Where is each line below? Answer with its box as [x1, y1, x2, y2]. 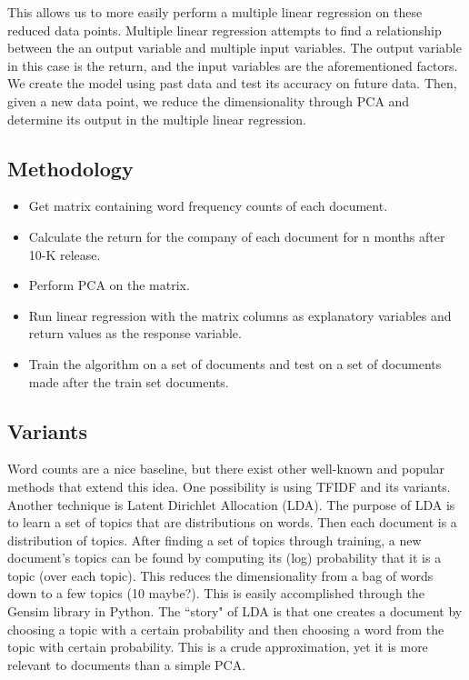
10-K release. [28, 245, 101, 264]
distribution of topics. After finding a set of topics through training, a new [7, 530, 422, 549]
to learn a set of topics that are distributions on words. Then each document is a [7, 513, 457, 532]
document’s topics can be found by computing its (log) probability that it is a [7, 548, 442, 567]
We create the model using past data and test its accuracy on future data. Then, [7, 74, 457, 93]
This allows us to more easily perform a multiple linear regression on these [7, 3, 423, 21]
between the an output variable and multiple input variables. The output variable [7, 38, 462, 57]
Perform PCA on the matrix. [28, 275, 190, 295]
